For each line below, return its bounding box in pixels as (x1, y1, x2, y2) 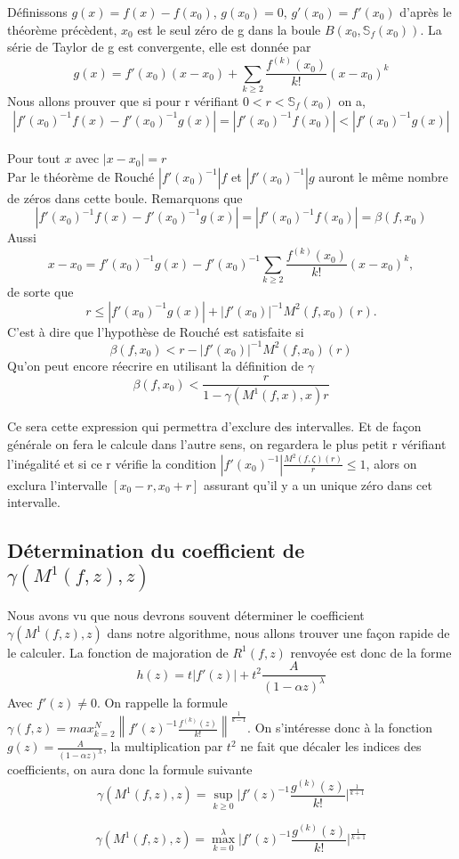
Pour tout (7, 149, 60, 168)
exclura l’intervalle (7, 475, 108, 494)
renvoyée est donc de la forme (290, 642, 452, 661)
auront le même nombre (318, 167, 448, 185)
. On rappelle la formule (96, 692, 228, 711)
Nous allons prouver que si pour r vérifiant (7, 92, 239, 110)
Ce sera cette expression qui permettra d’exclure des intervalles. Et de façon (7, 417, 422, 436)
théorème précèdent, (7, 20, 117, 38)
